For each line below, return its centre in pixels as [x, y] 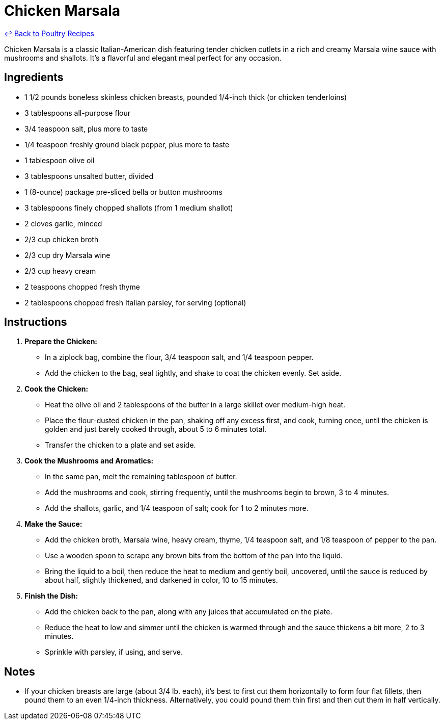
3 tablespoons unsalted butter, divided [89, 176]
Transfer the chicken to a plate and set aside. [120, 445]
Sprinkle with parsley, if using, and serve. [114, 652]
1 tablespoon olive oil [60, 160]
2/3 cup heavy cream [60, 271]
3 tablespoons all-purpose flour [77, 113]
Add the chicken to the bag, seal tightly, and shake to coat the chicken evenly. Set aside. [193, 373]
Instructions [36, 322]
